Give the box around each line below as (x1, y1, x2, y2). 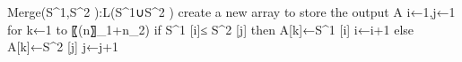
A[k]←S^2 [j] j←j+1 (7, 37, 119, 56)
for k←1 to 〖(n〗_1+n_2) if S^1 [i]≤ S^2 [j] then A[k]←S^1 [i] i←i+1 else (7, 19, 414, 38)
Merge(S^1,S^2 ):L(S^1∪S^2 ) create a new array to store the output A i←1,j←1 (7, 3, 456, 20)
